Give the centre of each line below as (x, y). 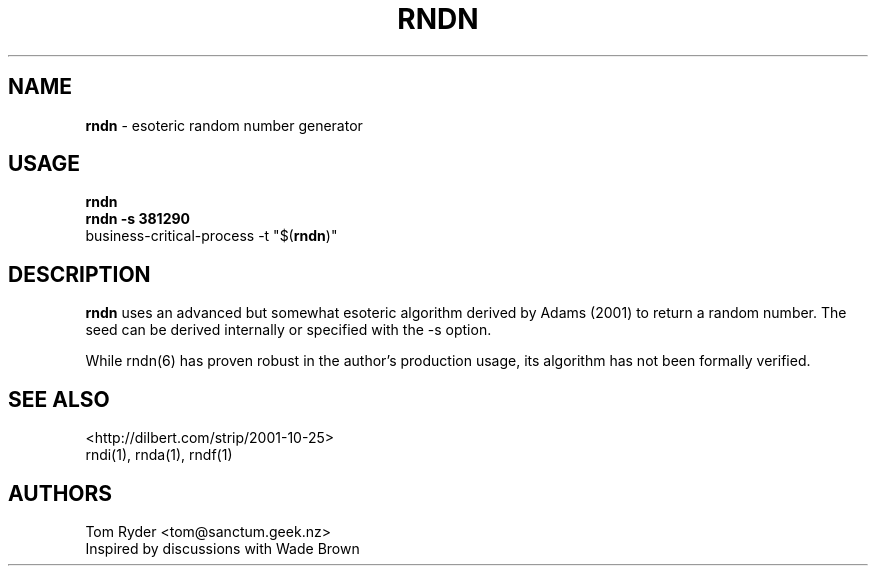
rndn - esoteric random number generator (224, 125)
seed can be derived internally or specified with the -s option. (288, 330)
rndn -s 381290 (138, 219)
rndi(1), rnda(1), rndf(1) (159, 455)
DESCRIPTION (79, 274)
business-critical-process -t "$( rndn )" (211, 236)
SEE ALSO (59, 399)
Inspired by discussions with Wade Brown (222, 548)
